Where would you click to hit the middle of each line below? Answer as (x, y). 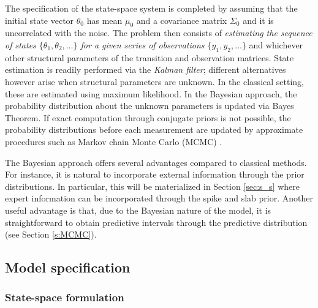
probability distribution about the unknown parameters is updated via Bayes (150, 106)
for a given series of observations (142, 44)
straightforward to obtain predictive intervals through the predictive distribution (156, 222)
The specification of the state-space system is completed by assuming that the (151, 8)
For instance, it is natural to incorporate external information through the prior (155, 174)
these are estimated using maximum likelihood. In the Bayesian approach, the (151, 93)
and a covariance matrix (182, 20)
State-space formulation (65, 297)
